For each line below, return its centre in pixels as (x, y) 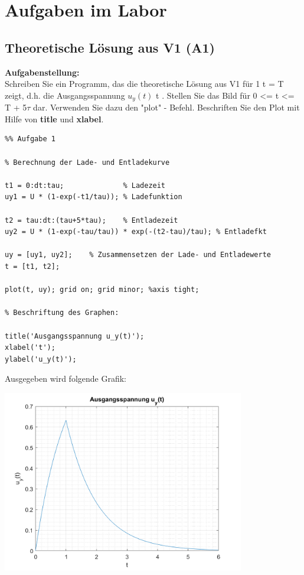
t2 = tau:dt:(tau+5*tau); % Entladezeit (91, 220)
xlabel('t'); (30, 348)
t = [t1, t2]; (32, 266)
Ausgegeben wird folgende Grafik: (66, 379)
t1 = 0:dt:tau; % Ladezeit (85, 185)
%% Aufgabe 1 (30, 139)
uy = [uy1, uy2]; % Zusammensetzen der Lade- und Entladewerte (138, 255)
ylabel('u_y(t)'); (41, 359)
